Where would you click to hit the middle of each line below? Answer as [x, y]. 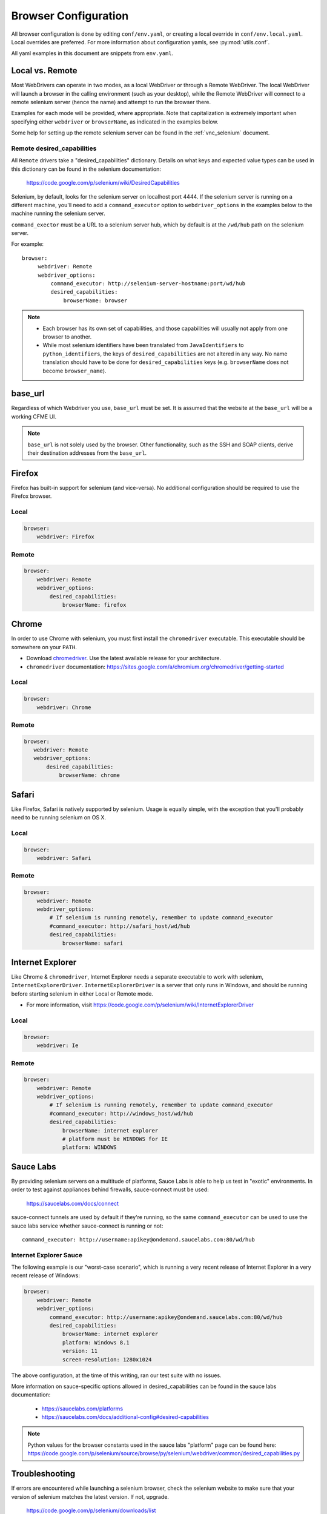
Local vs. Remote [44, 71]
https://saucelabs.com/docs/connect [73, 1203]
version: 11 [80, 1351]
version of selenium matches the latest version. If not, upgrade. [90, 1496]
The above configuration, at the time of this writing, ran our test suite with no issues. [116, 1375]
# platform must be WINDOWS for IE [115, 1139]
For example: [28, 244]
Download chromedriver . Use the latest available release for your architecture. [124, 658]
